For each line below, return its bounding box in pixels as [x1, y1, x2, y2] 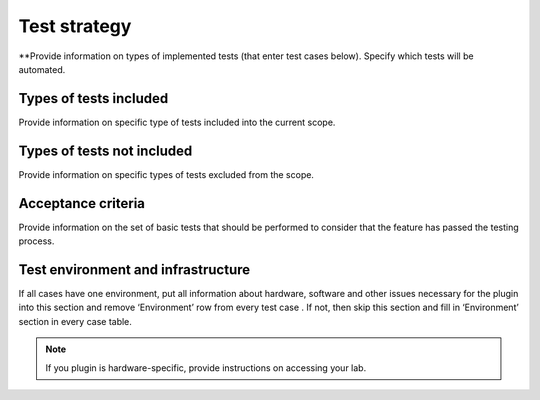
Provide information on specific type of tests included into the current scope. [18, 116, 336, 128]
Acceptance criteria [18, 195, 145, 212]
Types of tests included [18, 90, 169, 107]
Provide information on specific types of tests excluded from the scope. [18, 168, 315, 180]
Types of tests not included [18, 142, 193, 159]
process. [18, 235, 55, 247]
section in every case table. [18, 315, 132, 327]
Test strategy [18, 15, 132, 37]
